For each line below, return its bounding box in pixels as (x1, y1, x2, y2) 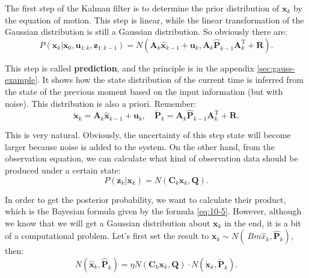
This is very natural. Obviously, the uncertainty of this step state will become (5, 128, 291, 141)
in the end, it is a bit (224, 216, 301, 229)
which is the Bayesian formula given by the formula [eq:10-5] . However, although (5, 205, 302, 217)
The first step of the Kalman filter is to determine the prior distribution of (5, 2, 280, 14)
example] (5, 73, 38, 86)
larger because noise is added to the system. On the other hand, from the (5, 140, 275, 153)
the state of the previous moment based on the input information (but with (5, 85, 283, 97)
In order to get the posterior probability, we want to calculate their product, (5, 193, 286, 205)
